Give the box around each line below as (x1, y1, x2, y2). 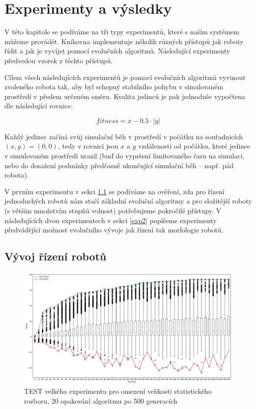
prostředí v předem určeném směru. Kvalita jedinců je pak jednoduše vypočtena (4, 91, 245, 101)
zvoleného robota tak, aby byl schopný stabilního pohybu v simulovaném (4, 81, 224, 92)
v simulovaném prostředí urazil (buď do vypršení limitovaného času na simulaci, (4, 151, 245, 161)
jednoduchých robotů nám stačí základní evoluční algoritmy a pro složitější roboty (4, 196, 252, 206)
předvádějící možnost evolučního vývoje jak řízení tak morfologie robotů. (4, 225, 224, 235)
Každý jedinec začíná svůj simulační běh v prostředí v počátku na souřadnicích (4, 131, 243, 141)
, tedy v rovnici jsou (57, 141, 118, 151)
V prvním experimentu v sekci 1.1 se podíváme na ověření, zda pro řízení (4, 186, 225, 196)
